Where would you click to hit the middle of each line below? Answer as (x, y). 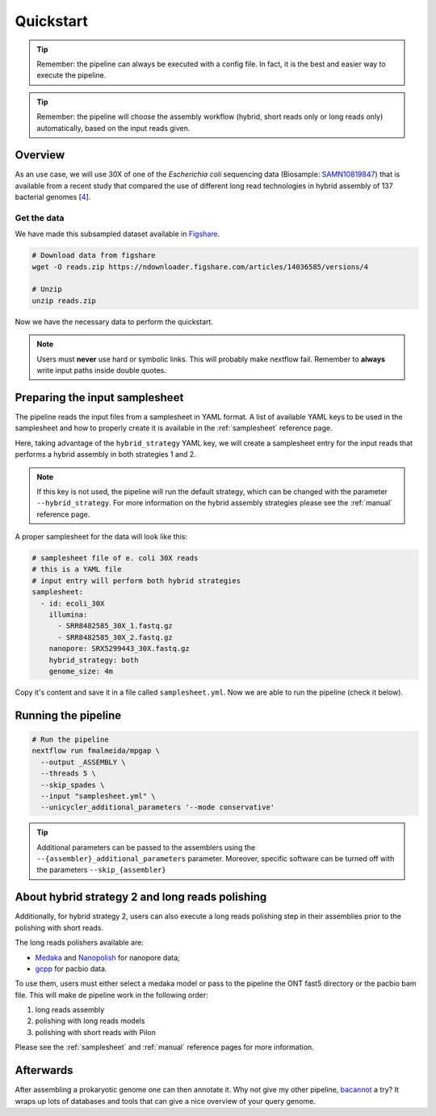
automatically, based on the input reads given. (113, 128)
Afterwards (44, 1070)
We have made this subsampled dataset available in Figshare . (117, 234)
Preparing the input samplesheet (99, 397)
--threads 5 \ (69, 774)
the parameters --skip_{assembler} (102, 870)
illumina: (68, 615)
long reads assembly (70, 1010)
